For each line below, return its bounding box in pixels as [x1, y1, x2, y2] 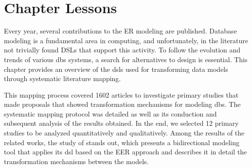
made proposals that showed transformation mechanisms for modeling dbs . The [4, 99, 241, 109]
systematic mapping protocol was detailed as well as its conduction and [4, 108, 217, 118]
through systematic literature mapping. [4, 73, 121, 84]
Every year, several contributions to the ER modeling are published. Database [4, 26, 237, 36]
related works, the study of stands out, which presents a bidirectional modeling [4, 137, 240, 147]
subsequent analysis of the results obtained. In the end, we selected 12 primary [4, 118, 239, 128]
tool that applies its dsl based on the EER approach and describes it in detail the [4, 147, 247, 157]
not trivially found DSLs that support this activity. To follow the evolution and [4, 45, 241, 55]
